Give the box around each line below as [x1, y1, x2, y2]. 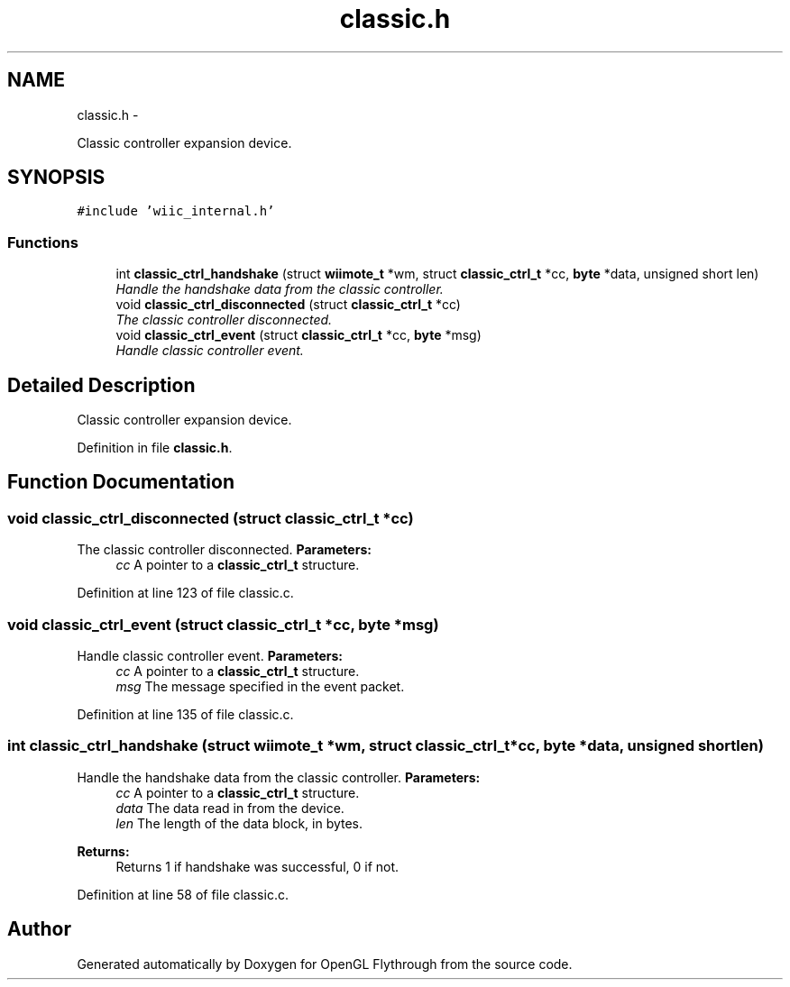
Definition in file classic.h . [77, 440, 233, 456]
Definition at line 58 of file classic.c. [77, 886, 289, 902]
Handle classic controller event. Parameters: [77, 648, 343, 663]
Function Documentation [7, 471, 234, 494]
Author [7, 918, 71, 941]
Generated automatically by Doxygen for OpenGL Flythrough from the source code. [77, 955, 573, 972]
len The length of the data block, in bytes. [115, 815, 363, 831]
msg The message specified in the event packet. [115, 679, 405, 694]
